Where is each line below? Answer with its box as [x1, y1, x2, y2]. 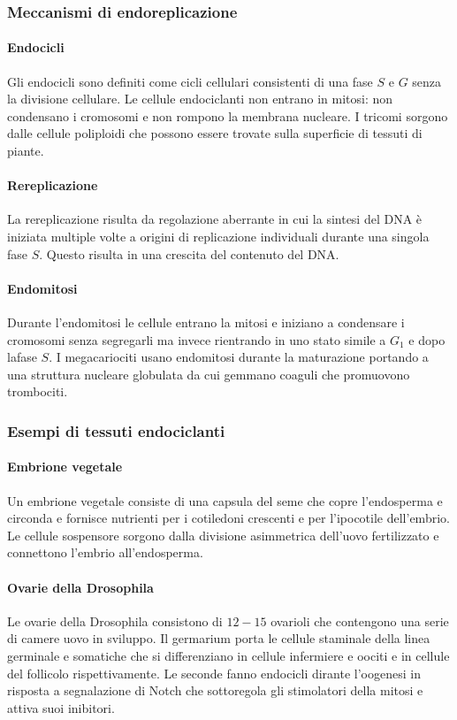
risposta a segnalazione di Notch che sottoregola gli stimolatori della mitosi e [7, 681, 423, 700]
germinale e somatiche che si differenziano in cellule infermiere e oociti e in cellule [7, 646, 450, 664]
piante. [7, 142, 44, 160]
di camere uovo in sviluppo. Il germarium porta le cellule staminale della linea [7, 629, 430, 647]
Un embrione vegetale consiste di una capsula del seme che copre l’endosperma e [7, 491, 443, 509]
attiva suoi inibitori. [7, 698, 115, 716]
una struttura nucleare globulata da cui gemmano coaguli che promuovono [7, 364, 410, 383]
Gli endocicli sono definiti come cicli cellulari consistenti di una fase [7, 72, 373, 90]
